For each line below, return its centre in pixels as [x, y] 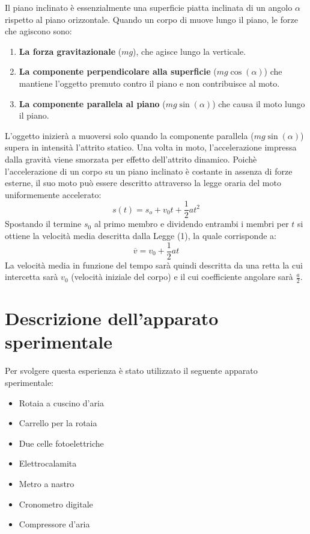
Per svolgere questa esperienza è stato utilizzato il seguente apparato [131, 371]
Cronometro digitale [56, 504]
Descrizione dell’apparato [112, 318]
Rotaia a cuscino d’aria [61, 402]
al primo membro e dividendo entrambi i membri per [191, 224]
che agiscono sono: [38, 31]
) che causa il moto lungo [259, 103]
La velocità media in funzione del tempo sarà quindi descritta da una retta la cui [154, 265]
